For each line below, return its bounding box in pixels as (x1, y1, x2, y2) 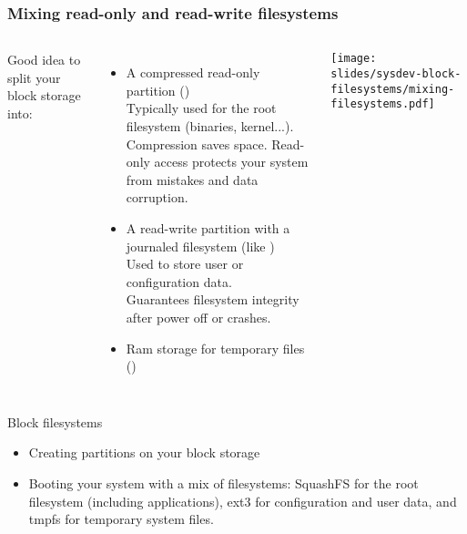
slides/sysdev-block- (330, 67, 462, 80)
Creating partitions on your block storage (28, 443, 260, 462)
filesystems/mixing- (330, 82, 455, 96)
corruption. (126, 188, 188, 207)
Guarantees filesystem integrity (126, 290, 299, 309)
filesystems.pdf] (330, 98, 435, 111)
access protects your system (154, 152, 309, 171)
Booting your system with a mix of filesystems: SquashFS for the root (28, 473, 419, 492)
